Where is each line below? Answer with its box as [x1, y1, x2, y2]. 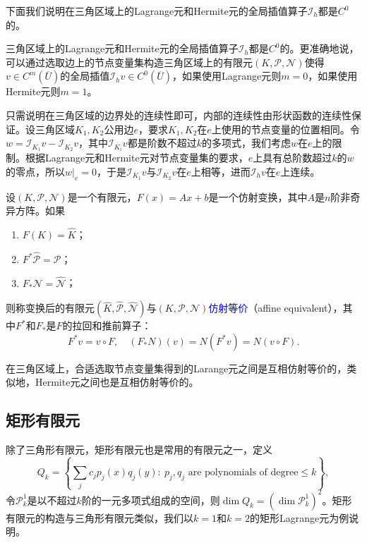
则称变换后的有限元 [6, 300, 95, 315]
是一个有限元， [67, 189, 137, 204]
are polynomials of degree [188, 468, 299, 478]
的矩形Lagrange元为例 [249, 510, 349, 525]
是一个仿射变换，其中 [208, 189, 308, 204]
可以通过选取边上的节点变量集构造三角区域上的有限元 [6, 54, 253, 69]
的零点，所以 [6, 164, 65, 178]
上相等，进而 [191, 164, 251, 178]
